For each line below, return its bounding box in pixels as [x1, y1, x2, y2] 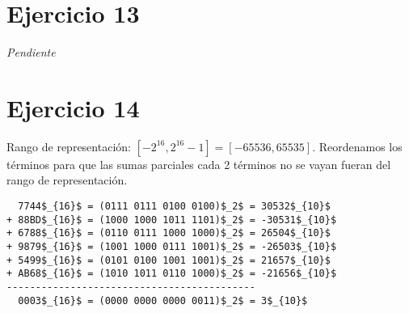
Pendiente [6, 44, 56, 61]
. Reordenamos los [312, 137, 403, 154]
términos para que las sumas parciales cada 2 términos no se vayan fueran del [6, 155, 391, 172]
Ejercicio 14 [6, 91, 140, 124]
